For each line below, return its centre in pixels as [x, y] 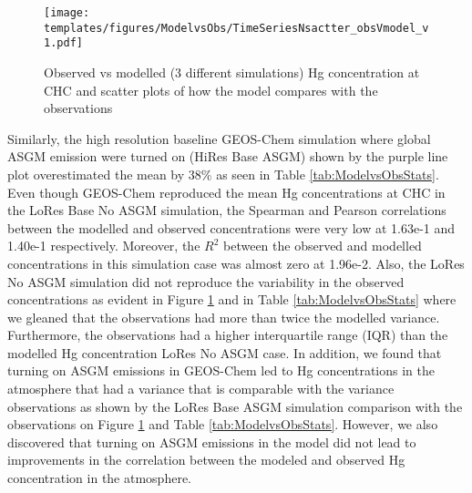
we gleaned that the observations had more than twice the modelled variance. [224, 317]
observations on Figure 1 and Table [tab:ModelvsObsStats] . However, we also [223, 424]
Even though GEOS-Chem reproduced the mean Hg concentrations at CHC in [226, 192]
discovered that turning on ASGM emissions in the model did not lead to [212, 442]
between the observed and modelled [323, 246]
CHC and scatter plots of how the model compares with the [211, 90]
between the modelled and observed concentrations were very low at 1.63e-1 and [231, 227]
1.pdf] [63, 43]
